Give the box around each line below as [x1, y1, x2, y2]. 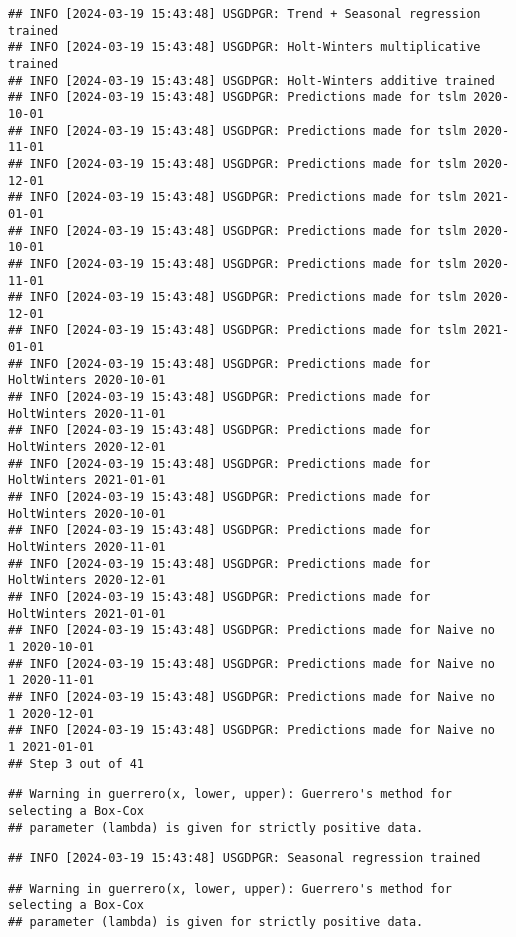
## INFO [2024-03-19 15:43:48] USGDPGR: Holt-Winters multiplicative [8, 40, 481, 55]
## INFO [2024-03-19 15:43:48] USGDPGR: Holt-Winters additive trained [8, 73, 495, 88]
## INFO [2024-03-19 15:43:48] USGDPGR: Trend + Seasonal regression [8, 7, 481, 21]
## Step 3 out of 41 [8, 756, 145, 771]
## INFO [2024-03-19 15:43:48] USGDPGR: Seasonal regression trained [8, 851, 481, 866]
